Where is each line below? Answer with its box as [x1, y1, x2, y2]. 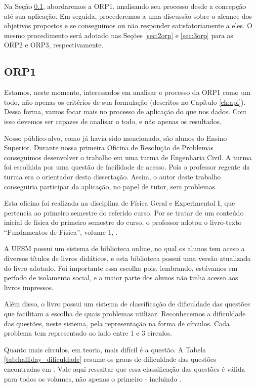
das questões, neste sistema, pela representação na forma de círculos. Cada [4, 318, 230, 328]
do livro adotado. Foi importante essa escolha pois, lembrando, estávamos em [4, 262, 238, 273]
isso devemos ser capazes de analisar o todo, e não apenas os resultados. [4, 116, 222, 126]
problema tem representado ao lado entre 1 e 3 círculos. [4, 328, 172, 338]
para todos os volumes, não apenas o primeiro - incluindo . [4, 373, 181, 384]
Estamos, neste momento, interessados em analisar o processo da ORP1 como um [4, 87, 251, 97]
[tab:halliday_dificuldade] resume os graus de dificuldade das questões [4, 354, 216, 364]
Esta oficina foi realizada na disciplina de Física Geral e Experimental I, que [4, 198, 235, 208]
